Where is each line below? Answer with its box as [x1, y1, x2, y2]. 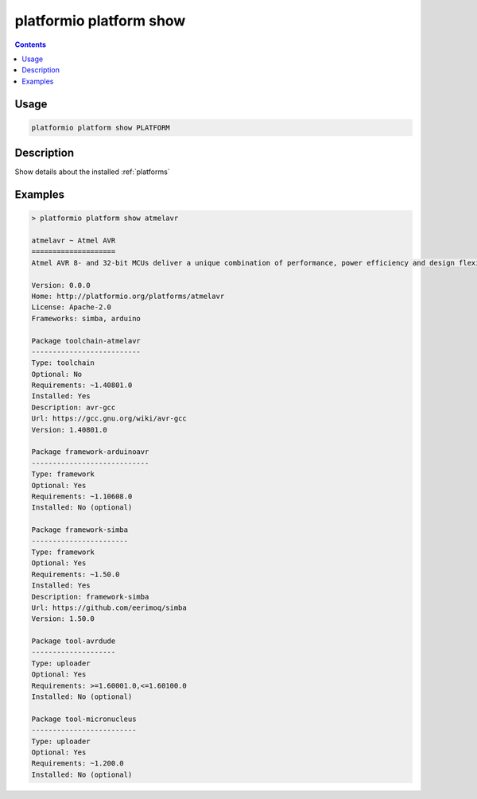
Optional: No [31, 370, 83, 378]
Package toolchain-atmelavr [31, 336, 141, 345]
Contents [14, 40, 47, 49]
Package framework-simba [31, 526, 129, 534]
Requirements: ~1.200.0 [31, 759, 125, 768]
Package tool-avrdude [31, 637, 116, 646]
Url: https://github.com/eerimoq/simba [31, 603, 187, 612]
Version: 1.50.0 [31, 615, 95, 623]
